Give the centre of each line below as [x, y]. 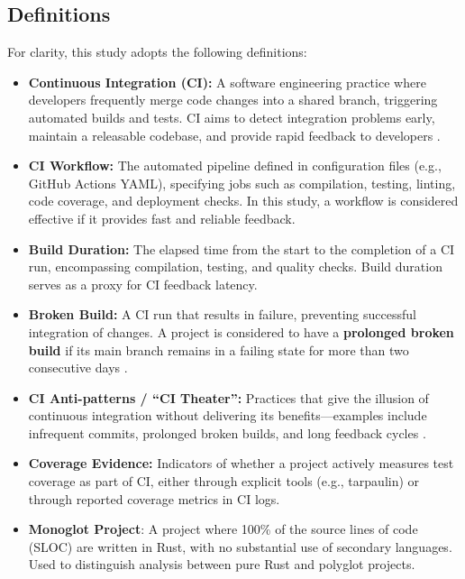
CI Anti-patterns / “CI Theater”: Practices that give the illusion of [228, 397]
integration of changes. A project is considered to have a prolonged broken [241, 331]
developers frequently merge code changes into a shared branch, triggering [233, 100]
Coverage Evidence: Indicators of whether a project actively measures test [241, 463]
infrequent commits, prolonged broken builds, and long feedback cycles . [227, 432]
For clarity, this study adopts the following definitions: [157, 52]
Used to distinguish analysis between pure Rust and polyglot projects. [222, 564]
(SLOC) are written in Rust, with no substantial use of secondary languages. [240, 546]
